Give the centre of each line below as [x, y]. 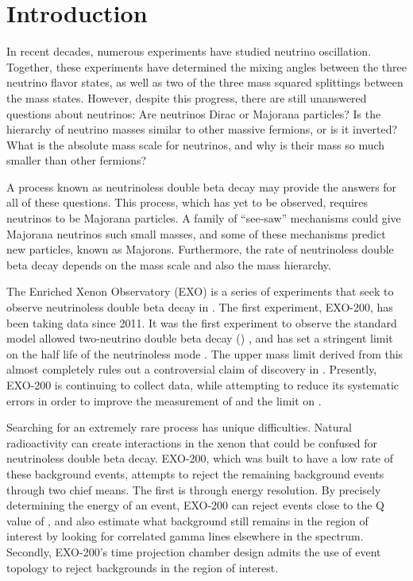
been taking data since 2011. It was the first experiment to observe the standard [202, 322]
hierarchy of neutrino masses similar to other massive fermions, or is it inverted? [202, 129]
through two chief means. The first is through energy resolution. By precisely [194, 489]
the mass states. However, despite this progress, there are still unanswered [187, 97]
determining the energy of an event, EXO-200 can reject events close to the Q [196, 505]
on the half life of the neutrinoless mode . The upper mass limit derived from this [205, 353]
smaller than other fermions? [77, 160]
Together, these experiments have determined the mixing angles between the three [206, 66]
